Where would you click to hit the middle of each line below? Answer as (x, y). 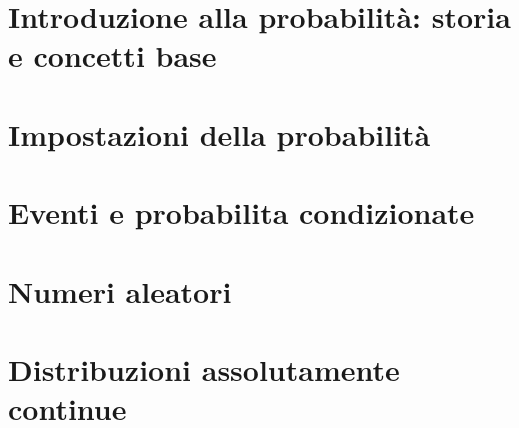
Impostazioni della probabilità (219, 133)
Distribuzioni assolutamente (204, 368)
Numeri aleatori (120, 290)
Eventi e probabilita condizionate (241, 212)
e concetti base (112, 55)
